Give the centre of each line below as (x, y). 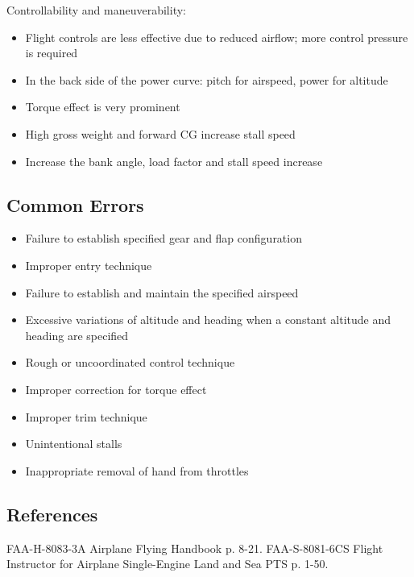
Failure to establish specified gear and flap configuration (164, 238)
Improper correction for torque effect (116, 389)
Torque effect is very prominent (103, 107)
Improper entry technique (89, 265)
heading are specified (77, 335)
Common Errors (75, 204)
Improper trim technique (86, 416)
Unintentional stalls (74, 444)
